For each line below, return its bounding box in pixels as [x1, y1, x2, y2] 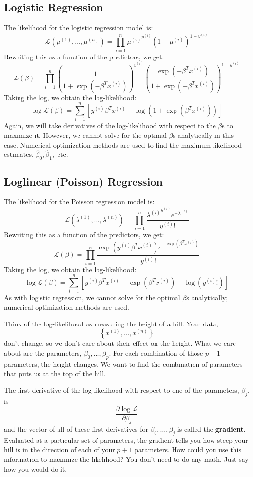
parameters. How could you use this [135, 444, 242, 455]
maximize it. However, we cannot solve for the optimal [4, 130, 167, 140]
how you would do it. [4, 463, 67, 474]
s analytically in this [173, 130, 234, 140]
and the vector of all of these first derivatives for [4, 424, 148, 434]
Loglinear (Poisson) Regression [4, 173, 163, 189]
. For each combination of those [109, 347, 203, 358]
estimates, [4, 149, 34, 159]
